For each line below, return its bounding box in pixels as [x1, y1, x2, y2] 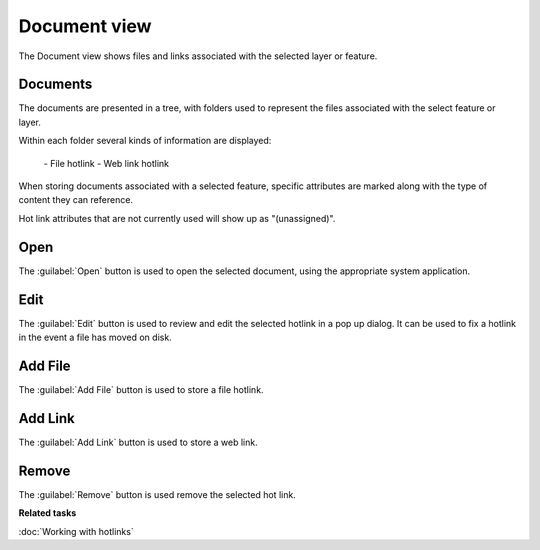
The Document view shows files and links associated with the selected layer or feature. [18, 50, 378, 62]
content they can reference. [18, 194, 134, 206]
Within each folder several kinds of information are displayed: [18, 135, 272, 147]
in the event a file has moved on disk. [18, 331, 172, 343]
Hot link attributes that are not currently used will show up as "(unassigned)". [18, 212, 336, 224]
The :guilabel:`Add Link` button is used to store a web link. [18, 436, 259, 448]
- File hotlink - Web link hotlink [43, 157, 170, 169]
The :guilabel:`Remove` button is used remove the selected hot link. [18, 488, 297, 500]
